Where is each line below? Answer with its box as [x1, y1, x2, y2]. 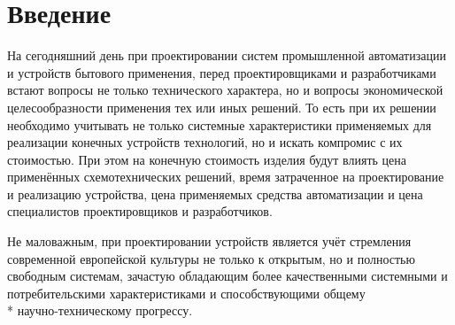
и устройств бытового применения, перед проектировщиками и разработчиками [7, 63, 436, 81]
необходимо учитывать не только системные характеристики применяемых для [7, 115, 432, 134]
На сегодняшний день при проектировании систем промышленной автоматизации [7, 46, 446, 65]
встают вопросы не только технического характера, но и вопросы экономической [7, 81, 443, 99]
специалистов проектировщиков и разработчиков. [7, 202, 273, 221]
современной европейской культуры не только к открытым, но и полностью [7, 249, 415, 267]
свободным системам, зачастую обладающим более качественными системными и [7, 267, 448, 285]
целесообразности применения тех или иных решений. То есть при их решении [7, 97, 436, 116]
